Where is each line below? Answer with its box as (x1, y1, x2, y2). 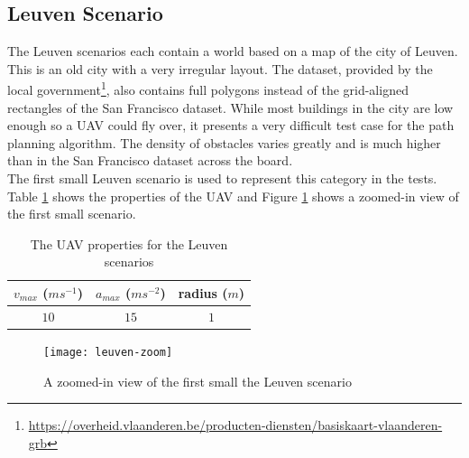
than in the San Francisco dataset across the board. (7, 151, 293, 170)
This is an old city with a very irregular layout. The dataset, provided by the (7, 59, 433, 78)
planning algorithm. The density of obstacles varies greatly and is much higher (7, 133, 441, 152)
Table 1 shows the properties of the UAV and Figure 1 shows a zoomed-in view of (7, 186, 459, 205)
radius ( (178, 283, 228, 302)
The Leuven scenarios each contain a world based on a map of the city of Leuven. (7, 42, 458, 61)
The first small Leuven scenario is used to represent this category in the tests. (7, 169, 437, 188)
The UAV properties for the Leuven (30, 234, 228, 253)
